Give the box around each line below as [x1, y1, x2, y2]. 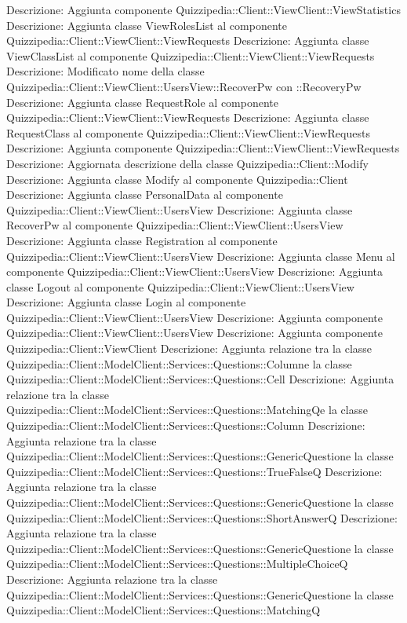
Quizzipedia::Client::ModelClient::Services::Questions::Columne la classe [6, 355, 352, 372]
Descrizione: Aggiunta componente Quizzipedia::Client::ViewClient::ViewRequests [6, 140, 400, 156]
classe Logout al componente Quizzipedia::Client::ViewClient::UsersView [6, 278, 354, 295]
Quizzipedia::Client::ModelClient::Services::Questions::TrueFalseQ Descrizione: [6, 463, 383, 479]
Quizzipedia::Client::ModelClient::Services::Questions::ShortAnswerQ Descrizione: [6, 509, 398, 526]
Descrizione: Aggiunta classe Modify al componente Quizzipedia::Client [6, 170, 348, 187]
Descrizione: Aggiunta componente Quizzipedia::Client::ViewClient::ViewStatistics [6, 2, 401, 17]
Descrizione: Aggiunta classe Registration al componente [6, 232, 278, 248]
